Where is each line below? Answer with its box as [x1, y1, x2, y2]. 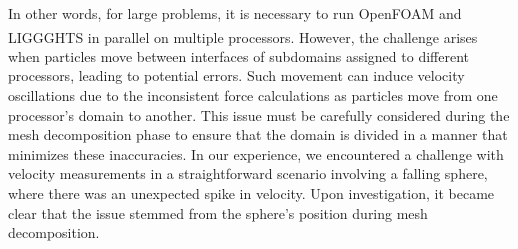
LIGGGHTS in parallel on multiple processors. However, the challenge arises [8, 26, 478, 47]
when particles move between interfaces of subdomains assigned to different [8, 45, 469, 66]
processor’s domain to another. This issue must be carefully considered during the [8, 104, 510, 125]
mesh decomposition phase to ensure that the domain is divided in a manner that [8, 124, 508, 145]
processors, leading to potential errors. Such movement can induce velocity [8, 65, 465, 86]
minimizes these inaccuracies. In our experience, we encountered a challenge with [8, 143, 504, 164]
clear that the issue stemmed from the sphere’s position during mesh [8, 202, 428, 223]
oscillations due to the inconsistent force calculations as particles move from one [8, 85, 498, 106]
